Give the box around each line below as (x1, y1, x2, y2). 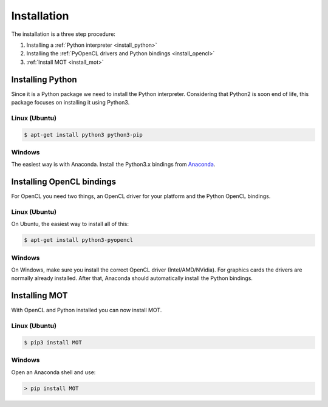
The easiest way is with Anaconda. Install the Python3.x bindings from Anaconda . (11, 161, 216, 168)
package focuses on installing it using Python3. (11, 99, 130, 106)
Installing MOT (11, 290, 68, 301)
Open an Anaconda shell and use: (11, 368, 96, 376)
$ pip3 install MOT (24, 339, 82, 346)
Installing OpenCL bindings (11, 177, 117, 187)
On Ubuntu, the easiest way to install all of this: (11, 221, 129, 228)
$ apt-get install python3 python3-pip (24, 131, 143, 138)
